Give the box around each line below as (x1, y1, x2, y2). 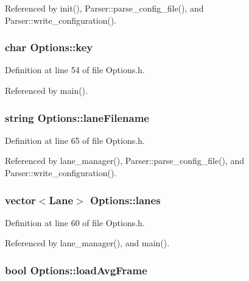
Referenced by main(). (5, 84, 88, 96)
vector (5, 192, 36, 207)
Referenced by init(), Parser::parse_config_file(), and (5, 2, 204, 14)
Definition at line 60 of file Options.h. (5, 216, 145, 229)
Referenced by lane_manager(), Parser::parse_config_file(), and (5, 154, 245, 167)
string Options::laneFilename (5, 110, 149, 125)
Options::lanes (89, 192, 161, 207)
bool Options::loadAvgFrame (5, 262, 147, 277)
